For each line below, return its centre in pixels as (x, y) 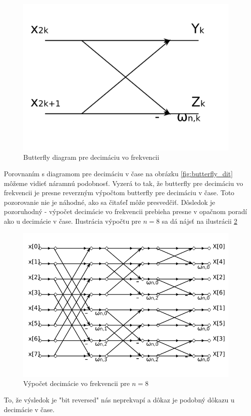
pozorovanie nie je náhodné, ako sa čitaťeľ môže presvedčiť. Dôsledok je (110, 202)
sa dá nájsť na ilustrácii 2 (199, 221)
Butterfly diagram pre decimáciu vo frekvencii (91, 157)
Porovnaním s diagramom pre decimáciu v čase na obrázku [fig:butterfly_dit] (118, 174)
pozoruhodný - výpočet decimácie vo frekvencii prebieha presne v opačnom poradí (125, 211)
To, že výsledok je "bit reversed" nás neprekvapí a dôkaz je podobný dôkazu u (119, 399)
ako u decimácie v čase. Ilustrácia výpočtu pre (73, 221)
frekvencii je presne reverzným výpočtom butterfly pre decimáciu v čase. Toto (119, 193)
